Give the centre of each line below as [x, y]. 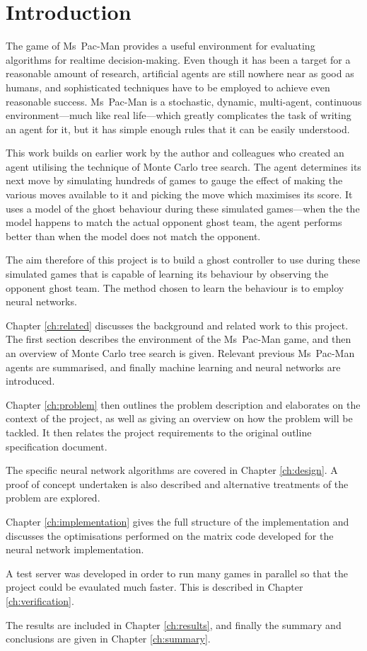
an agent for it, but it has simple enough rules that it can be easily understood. [178, 129]
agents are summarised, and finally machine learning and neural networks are [173, 367]
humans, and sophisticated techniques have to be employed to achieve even [168, 87]
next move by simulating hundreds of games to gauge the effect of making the [174, 180]
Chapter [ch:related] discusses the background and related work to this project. [177, 325]
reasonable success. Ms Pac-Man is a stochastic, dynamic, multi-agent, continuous [184, 101]
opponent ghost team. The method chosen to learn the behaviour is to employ [175, 287]
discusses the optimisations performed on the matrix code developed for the [170, 535]
